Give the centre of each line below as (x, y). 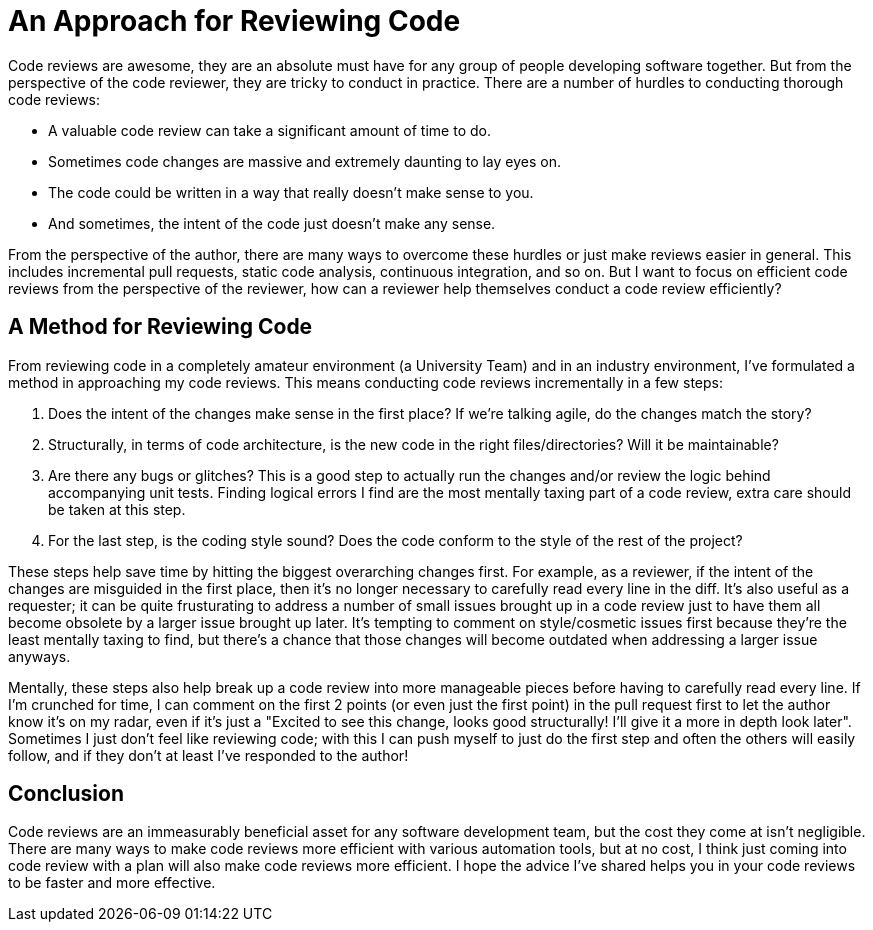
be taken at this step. (117, 509)
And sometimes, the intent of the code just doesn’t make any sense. (272, 223)
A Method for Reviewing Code (160, 327)
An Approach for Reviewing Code (234, 21)
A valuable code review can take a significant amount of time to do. (269, 130)
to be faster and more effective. (112, 883)
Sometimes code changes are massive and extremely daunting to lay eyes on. (304, 161)
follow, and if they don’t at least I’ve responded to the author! (208, 755)
